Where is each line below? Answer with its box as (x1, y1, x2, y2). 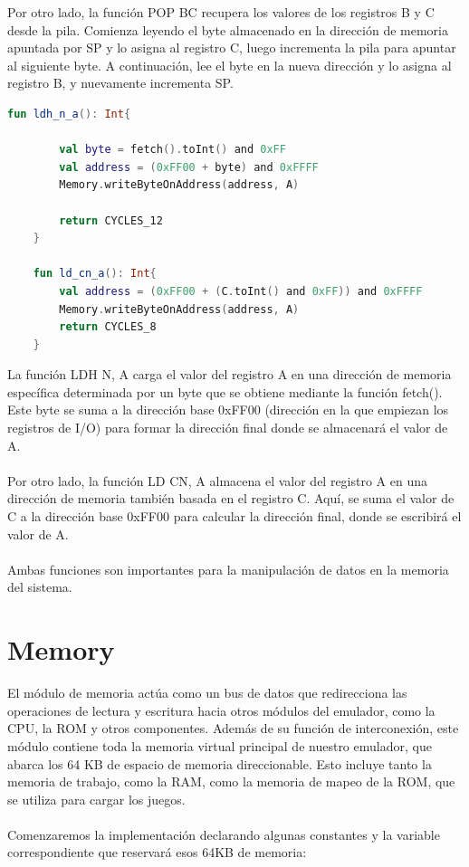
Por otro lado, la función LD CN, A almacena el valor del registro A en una (7, 471, 428, 490)
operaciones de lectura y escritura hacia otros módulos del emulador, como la (7, 700, 435, 719)
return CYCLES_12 (59, 214, 163, 227)
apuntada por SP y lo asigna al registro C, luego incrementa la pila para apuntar (7, 38, 456, 57)
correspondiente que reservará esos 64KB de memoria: (7, 843, 307, 862)
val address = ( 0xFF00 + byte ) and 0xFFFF (59, 160, 319, 174)
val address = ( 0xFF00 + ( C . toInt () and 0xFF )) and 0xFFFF (59, 284, 423, 298)
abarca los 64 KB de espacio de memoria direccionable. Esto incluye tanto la (7, 754, 432, 773)
